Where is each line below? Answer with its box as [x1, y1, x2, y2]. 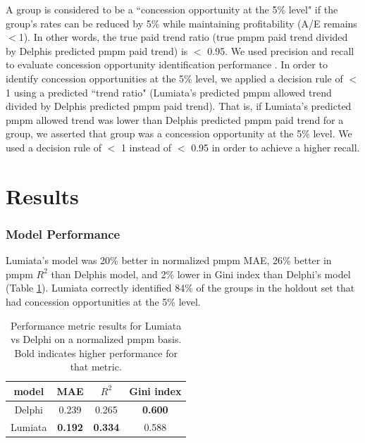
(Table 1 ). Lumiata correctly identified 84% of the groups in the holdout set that [6, 280, 355, 295]
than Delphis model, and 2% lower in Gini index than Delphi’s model [51, 266, 351, 281]
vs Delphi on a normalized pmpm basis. [11, 332, 182, 347]
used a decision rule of [6, 139, 101, 154]
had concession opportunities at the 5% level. [6, 294, 201, 308]
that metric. [70, 359, 122, 374]
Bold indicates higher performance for [14, 345, 178, 360]
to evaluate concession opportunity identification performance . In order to [6, 57, 328, 72]
